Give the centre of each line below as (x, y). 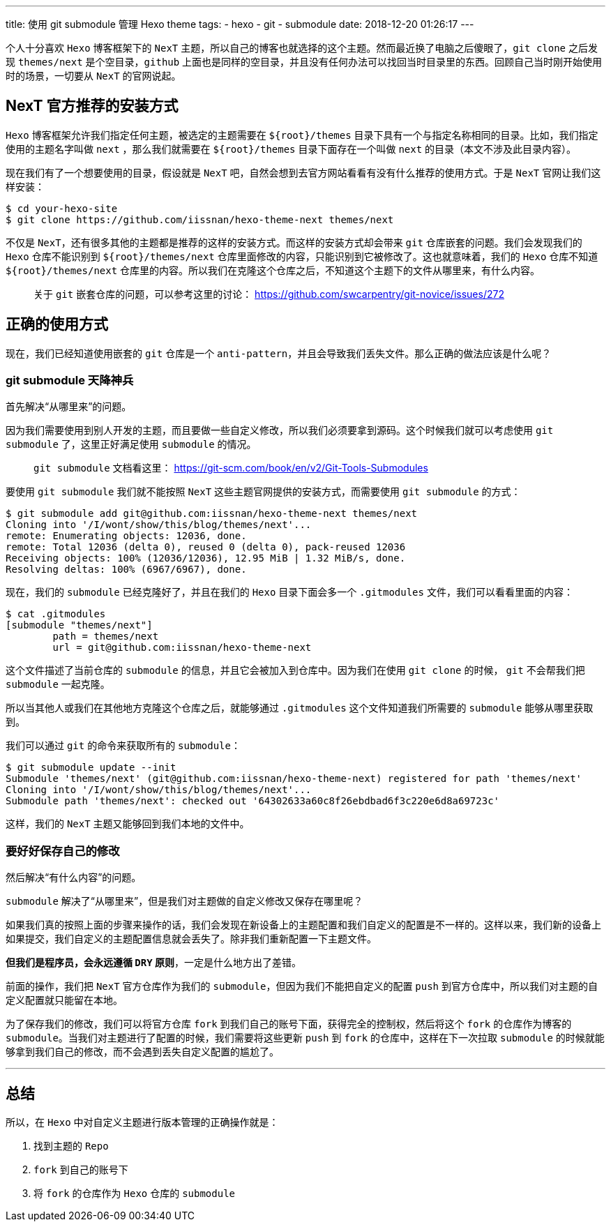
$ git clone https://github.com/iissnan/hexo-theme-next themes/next (200, 219)
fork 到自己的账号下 (81, 1170)
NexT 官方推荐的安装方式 (92, 106)
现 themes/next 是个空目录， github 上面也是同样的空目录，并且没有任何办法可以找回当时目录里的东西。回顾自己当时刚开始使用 (304, 62)
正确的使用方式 (57, 324)
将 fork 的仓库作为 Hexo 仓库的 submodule (134, 1194)
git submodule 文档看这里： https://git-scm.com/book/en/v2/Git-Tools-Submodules (231, 468)
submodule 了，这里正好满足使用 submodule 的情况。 (131, 444)
